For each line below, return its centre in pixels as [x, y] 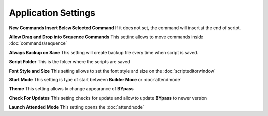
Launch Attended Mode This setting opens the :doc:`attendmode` [77, 107]
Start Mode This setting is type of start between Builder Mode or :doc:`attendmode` [95, 79]
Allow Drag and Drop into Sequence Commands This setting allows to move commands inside [106, 37]
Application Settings [52, 13]
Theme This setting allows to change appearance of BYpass [71, 89]
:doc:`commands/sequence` [38, 43]
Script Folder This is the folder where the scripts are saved [69, 62]
